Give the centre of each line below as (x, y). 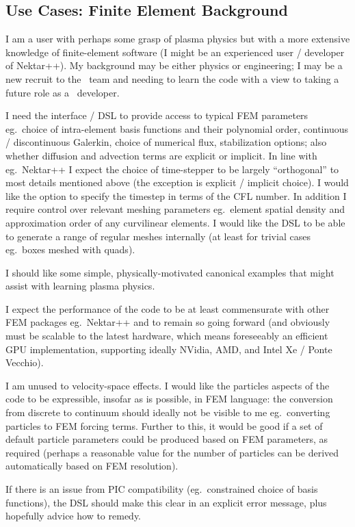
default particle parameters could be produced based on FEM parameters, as (167, 439)
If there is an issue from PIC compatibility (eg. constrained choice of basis (162, 489)
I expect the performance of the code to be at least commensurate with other (168, 308)
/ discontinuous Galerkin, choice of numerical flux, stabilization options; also (166, 142)
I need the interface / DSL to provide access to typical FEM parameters (157, 115)
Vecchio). (25, 362)
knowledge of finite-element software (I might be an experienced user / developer (175, 52)
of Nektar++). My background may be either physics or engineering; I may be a (174, 65)
